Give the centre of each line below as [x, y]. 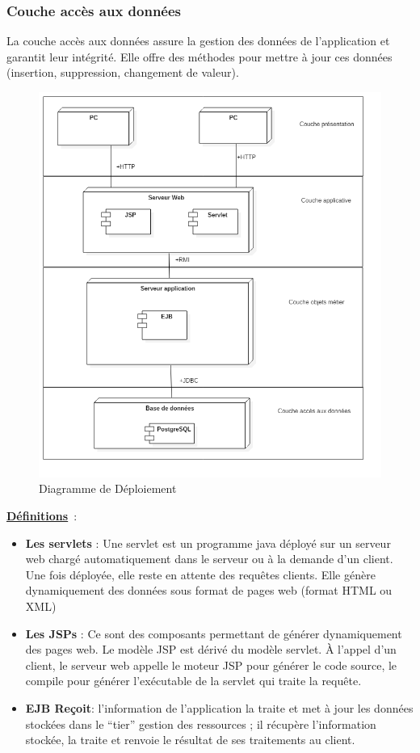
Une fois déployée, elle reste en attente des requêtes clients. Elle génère [200, 574]
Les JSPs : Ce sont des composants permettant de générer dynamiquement [214, 633]
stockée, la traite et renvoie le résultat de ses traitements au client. [190, 740]
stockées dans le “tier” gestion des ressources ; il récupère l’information [201, 724]
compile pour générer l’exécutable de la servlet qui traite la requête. [193, 681]
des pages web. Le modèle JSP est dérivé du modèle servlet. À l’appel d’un [211, 649]
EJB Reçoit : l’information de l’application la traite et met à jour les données [219, 707]
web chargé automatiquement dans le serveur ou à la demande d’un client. [209, 559]
